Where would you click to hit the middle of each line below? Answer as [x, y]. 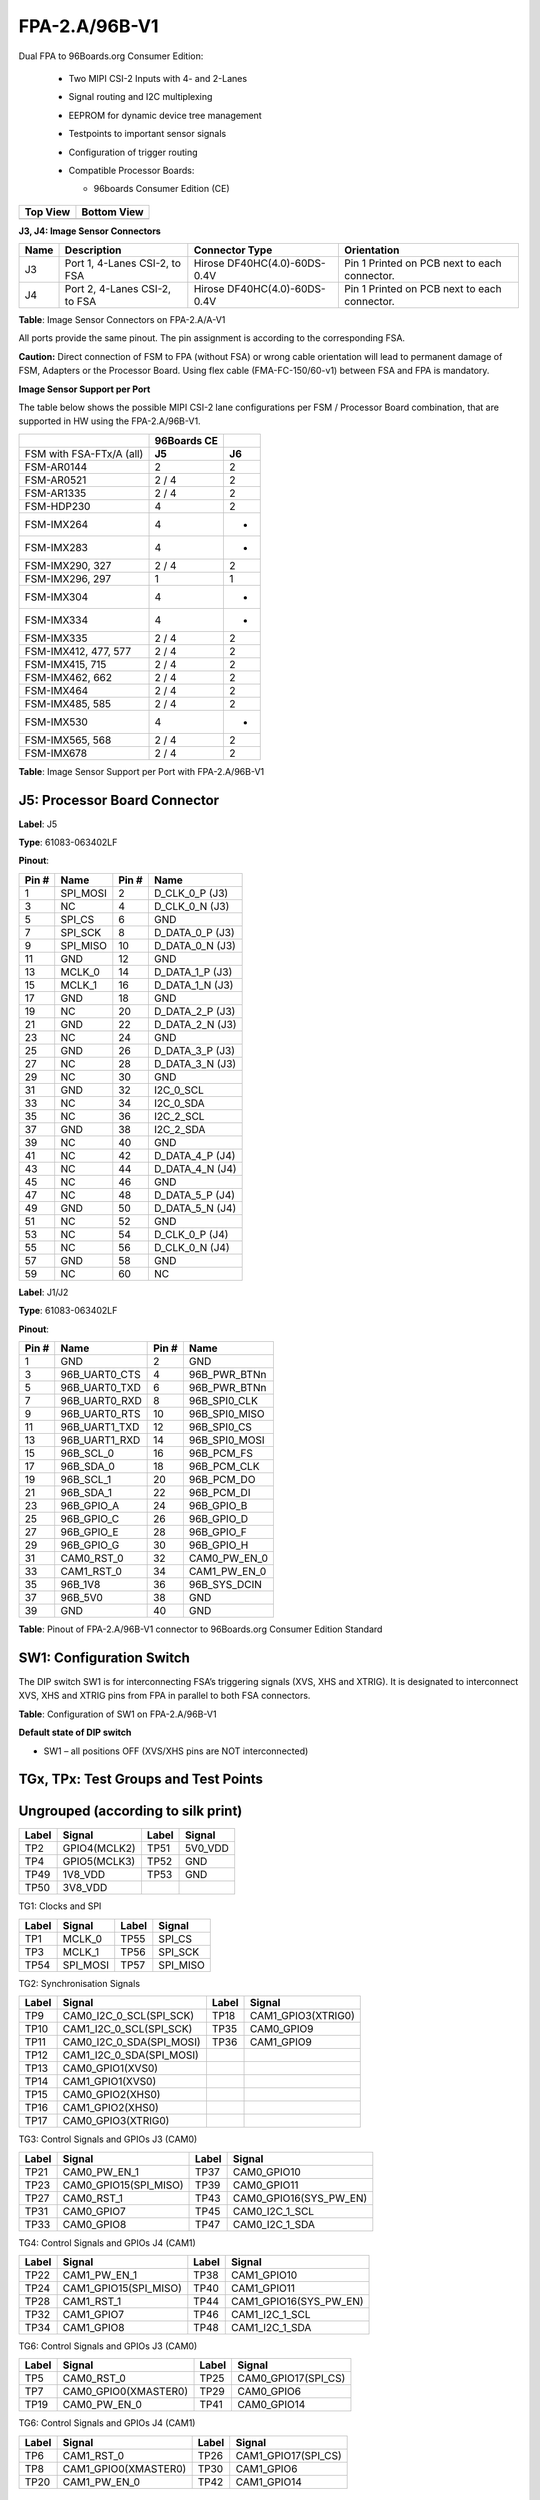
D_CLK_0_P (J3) [191, 893]
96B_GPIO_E [89, 1532]
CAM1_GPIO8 [93, 2327]
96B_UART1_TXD [100, 1427]
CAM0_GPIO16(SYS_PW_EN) [300, 2198]
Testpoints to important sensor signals [147, 134]
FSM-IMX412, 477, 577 [78, 651]
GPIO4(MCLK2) [99, 1848]
